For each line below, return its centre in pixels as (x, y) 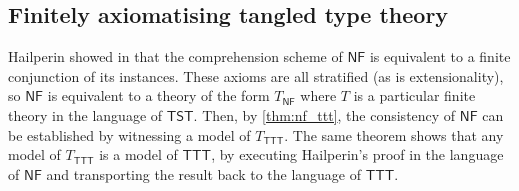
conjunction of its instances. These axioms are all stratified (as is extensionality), (256, 75)
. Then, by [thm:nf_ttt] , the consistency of (324, 114)
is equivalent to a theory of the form (158, 95)
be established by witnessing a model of (129, 134)
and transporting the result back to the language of (204, 173)
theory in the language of (85, 114)
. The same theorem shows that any (394, 134)
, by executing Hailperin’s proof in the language (357, 154)
